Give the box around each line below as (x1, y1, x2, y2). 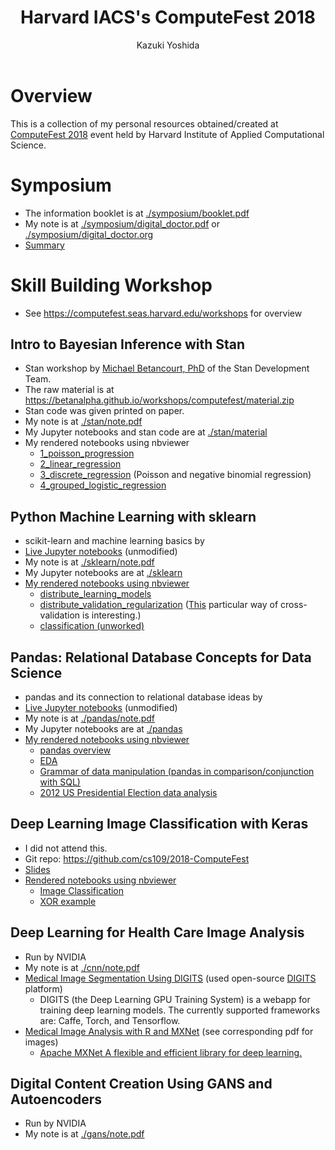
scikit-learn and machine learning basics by (24, 535, 205, 547)
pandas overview (39, 744, 112, 756)
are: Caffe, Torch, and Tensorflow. (39, 1014, 181, 1026)
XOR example (39, 895, 97, 907)
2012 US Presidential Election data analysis (39, 787, 218, 798)
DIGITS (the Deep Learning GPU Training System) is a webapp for (39, 993, 311, 1005)
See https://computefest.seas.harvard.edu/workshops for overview (24, 307, 303, 319)
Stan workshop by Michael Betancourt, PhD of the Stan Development (24, 362, 310, 375)
